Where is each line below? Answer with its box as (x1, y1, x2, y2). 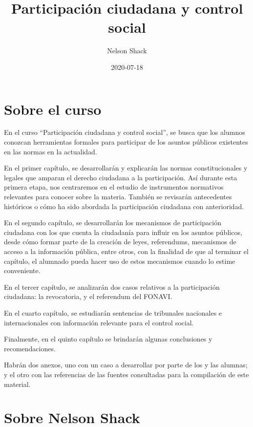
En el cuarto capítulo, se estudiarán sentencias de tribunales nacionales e (4, 307, 222, 318)
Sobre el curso (4, 99, 102, 119)
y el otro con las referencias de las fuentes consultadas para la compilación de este (4, 369, 249, 379)
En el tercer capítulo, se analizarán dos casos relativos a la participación (4, 281, 220, 292)
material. (4, 379, 31, 389)
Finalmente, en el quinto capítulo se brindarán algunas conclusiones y (4, 334, 212, 344)
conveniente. (4, 265, 41, 276)
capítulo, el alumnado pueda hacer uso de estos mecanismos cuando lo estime (4, 256, 235, 266)
